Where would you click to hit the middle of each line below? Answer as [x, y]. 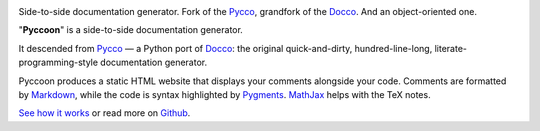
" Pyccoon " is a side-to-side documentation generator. [131, 30]
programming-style [58, 62]
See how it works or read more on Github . [104, 113]
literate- [450, 48]
